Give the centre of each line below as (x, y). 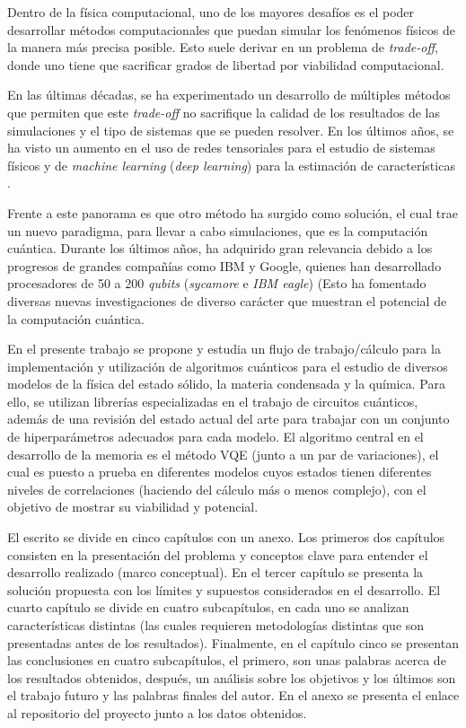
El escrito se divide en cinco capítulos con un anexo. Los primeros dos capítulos (226, 537)
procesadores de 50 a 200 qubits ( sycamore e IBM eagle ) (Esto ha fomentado (217, 283)
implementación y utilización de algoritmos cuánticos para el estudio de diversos (228, 366)
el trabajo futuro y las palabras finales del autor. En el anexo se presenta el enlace (233, 695)
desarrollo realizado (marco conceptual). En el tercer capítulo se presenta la (215, 572)
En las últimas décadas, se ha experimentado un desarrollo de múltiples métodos (229, 95)
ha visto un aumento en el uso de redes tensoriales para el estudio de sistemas (221, 148)
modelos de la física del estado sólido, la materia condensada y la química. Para (226, 384)
